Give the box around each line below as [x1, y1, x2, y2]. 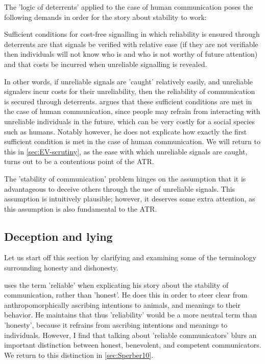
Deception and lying [4, 228, 113, 244]
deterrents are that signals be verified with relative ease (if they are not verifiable [4, 38, 258, 49]
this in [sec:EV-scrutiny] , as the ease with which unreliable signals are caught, [4, 146, 248, 156]
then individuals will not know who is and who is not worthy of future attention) [4, 49, 258, 59]
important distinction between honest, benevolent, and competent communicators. [4, 339, 261, 350]
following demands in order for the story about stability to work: [4, 11, 207, 22]
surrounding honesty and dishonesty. [4, 262, 118, 273]
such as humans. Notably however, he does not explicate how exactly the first [4, 126, 247, 136]
